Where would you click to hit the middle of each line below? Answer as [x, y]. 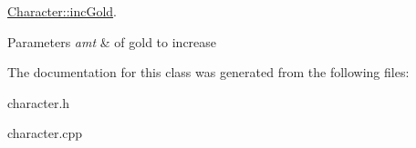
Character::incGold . [62, 11]
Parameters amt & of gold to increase [112, 41]
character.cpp [45, 133]
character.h [39, 102]
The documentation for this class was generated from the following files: [208, 72]
